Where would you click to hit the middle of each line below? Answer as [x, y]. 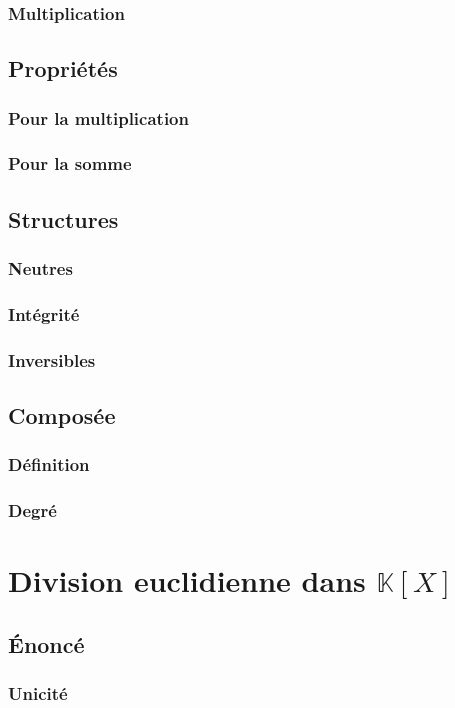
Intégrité [44, 313]
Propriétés [63, 68]
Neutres [40, 268]
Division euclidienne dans [187, 580]
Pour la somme [70, 163]
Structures [63, 218]
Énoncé [46, 643]
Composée [62, 415]
